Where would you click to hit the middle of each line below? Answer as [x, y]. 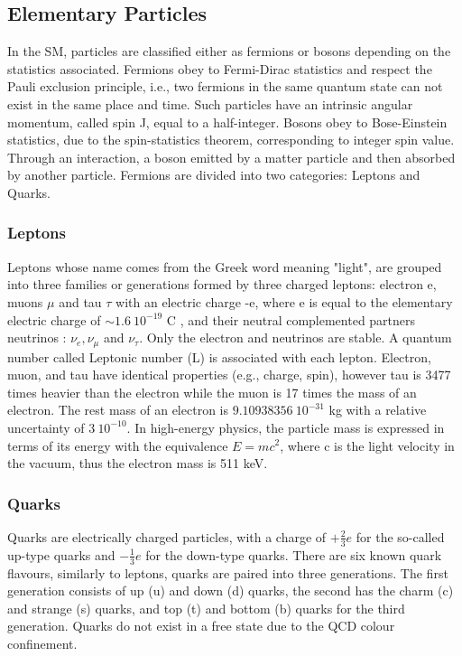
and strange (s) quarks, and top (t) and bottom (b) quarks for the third [206, 608]
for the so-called [400, 536]
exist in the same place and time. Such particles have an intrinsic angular [210, 103]
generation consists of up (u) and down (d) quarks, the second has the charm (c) [231, 590]
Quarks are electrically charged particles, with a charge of [167, 536]
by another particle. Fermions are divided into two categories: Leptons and [214, 175]
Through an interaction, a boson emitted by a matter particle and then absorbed [231, 157]
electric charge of [54, 319]
